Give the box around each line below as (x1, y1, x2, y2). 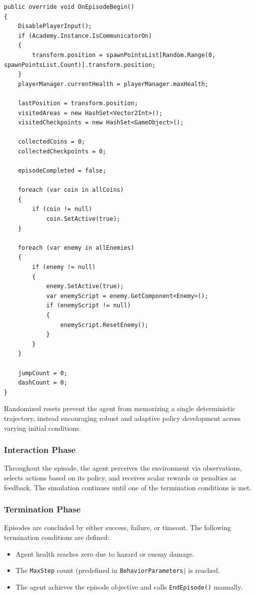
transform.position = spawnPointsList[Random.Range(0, (32, 51, 216, 59)
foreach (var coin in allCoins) (18, 186, 124, 194)
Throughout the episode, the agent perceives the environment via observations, (4, 463, 242, 473)
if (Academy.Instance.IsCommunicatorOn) (18, 32, 152, 39)
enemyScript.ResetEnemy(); (60, 321, 149, 328)
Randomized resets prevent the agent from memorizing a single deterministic (4, 403, 236, 414)
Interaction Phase (4, 444, 76, 456)
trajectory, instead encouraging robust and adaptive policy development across (4, 413, 241, 423)
